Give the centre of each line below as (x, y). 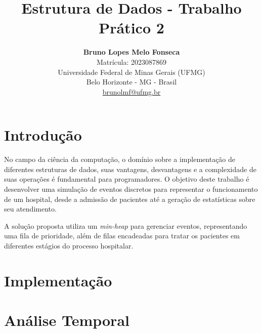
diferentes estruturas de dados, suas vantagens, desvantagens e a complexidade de (130, 169)
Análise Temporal (67, 320)
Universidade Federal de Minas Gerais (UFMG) (132, 72)
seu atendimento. (30, 209)
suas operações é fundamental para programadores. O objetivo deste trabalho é (127, 179)
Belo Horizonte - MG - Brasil (132, 82)
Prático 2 (132, 28)
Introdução (43, 135)
